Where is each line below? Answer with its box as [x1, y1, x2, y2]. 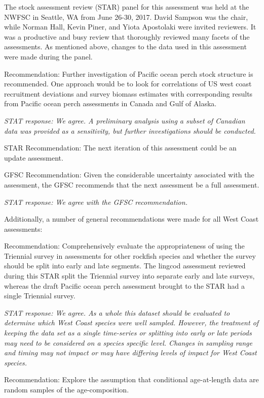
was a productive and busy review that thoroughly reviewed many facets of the [4, 31, 250, 42]
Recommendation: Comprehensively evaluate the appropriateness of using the [4, 240, 245, 251]
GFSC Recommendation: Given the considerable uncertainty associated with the [4, 169, 254, 180]
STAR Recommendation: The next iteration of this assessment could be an [4, 142, 237, 153]
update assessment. [4, 152, 63, 163]
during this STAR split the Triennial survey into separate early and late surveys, [4, 270, 255, 281]
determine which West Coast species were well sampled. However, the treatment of [4, 317, 259, 328]
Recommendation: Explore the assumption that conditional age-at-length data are [4, 374, 259, 385]
